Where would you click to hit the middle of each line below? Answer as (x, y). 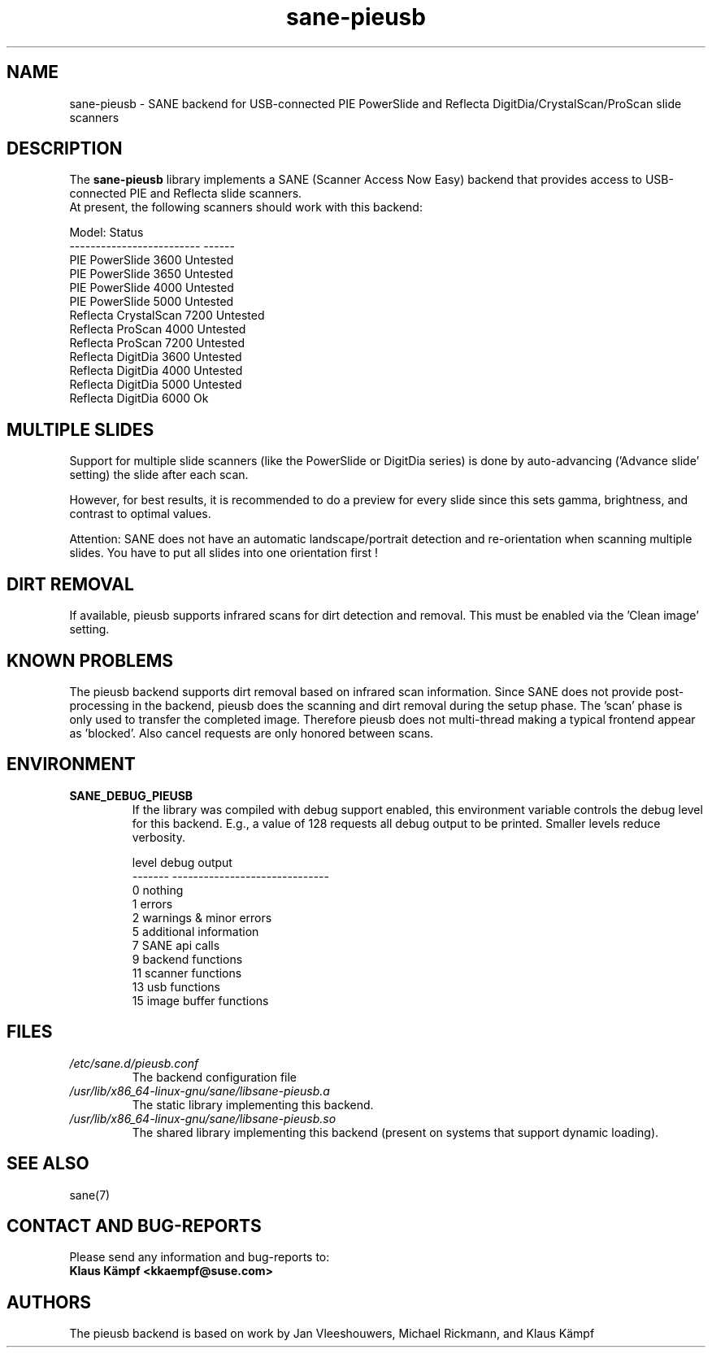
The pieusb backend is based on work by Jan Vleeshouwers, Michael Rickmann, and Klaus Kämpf (332, 1334)
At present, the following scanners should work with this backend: (246, 207)
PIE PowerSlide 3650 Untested (151, 274)
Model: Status (106, 233)
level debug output (182, 862)
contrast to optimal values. (140, 514)
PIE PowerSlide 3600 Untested (152, 260)
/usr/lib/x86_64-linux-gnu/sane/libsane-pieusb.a (200, 1091)
